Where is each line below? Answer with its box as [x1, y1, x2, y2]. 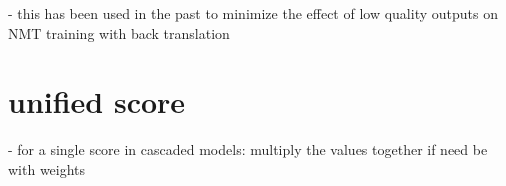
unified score [8, 81, 186, 122]
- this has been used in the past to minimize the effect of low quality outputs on [8, 3, 498, 23]
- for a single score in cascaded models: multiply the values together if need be [8, 139, 488, 160]
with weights [8, 158, 86, 179]
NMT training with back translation [8, 22, 230, 43]
